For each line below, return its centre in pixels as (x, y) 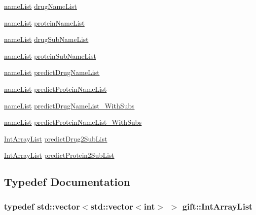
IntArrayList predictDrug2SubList (56, 138)
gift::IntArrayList (217, 206)
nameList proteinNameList (44, 22)
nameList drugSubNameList (46, 39)
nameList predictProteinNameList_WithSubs (73, 122)
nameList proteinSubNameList (50, 55)
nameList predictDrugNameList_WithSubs (69, 105)
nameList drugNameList (40, 6)
